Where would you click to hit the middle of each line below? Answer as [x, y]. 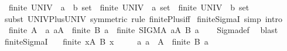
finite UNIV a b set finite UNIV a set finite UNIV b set [129, 7]
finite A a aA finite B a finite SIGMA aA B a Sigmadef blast [143, 30]
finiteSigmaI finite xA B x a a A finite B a [106, 41]
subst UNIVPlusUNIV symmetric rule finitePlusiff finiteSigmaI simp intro [143, 18]
